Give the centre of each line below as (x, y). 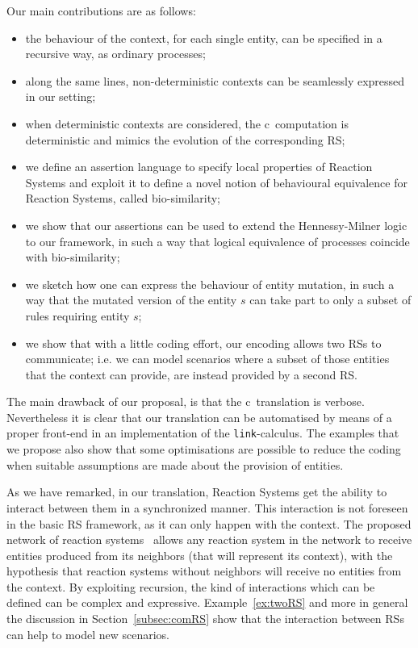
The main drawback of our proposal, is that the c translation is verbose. (186, 401)
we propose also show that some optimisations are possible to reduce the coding (204, 449)
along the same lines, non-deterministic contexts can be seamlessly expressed (215, 80)
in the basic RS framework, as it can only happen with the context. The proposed (209, 523)
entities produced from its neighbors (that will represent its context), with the (200, 555)
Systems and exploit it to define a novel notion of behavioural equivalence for (216, 182)
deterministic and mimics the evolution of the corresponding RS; (185, 139)
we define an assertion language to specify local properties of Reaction (199, 167)
